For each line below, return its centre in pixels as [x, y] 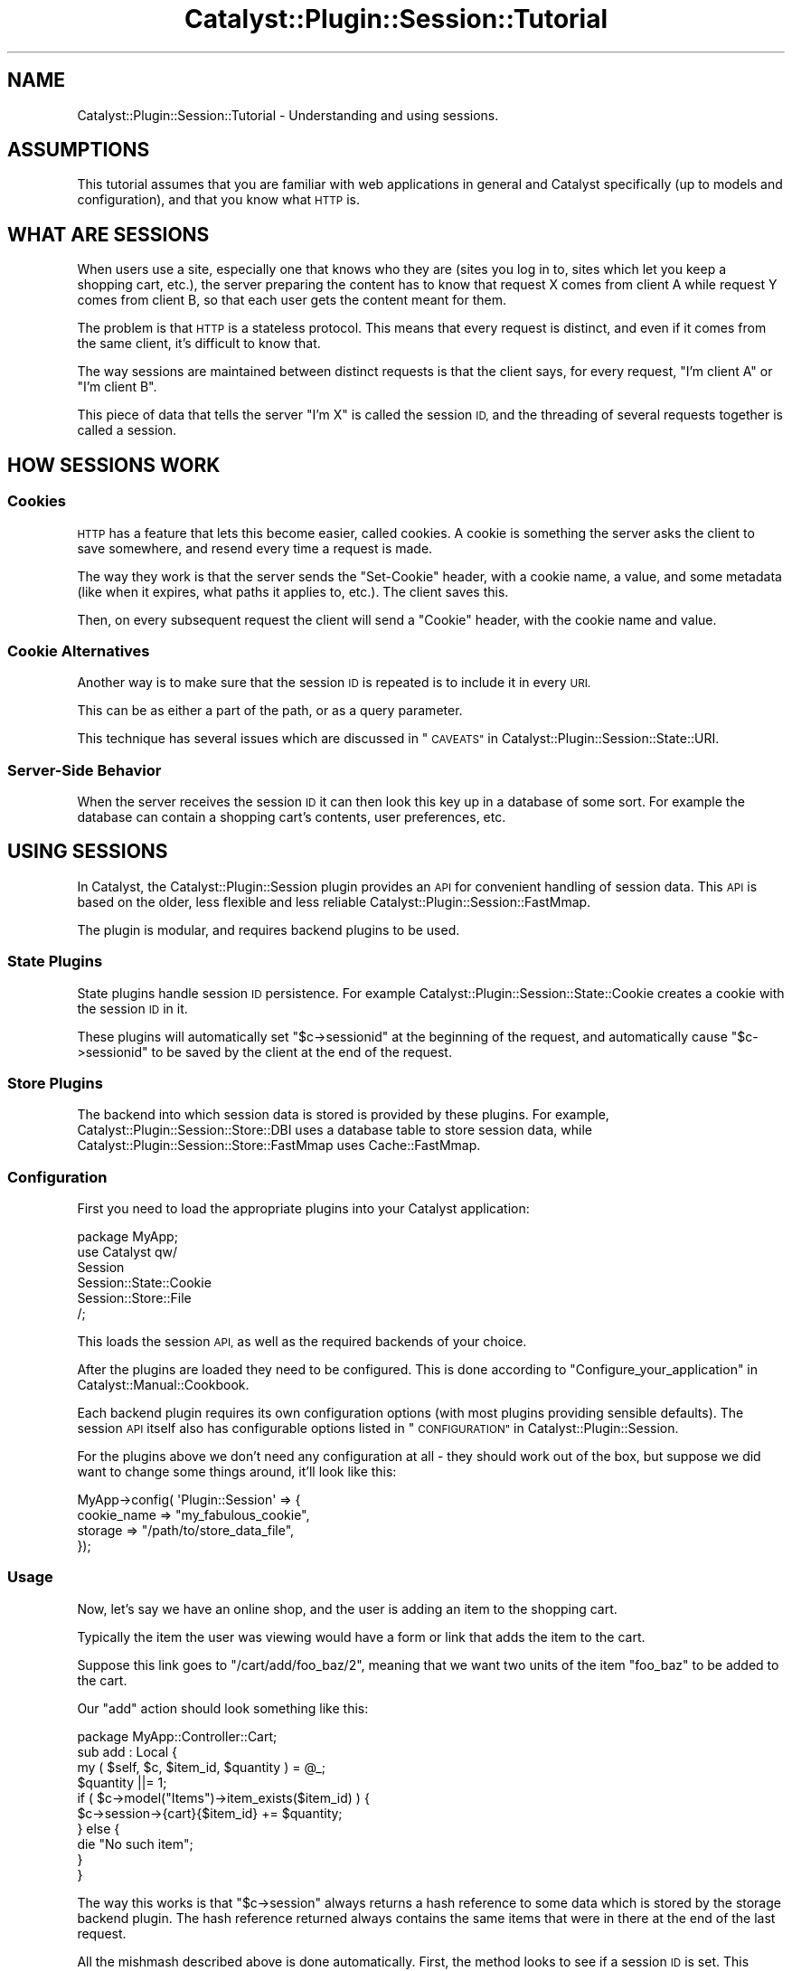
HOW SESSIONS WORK [114, 465]
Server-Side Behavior [85, 770]
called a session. [127, 430]
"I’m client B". [117, 387]
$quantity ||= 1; [122, 1782]
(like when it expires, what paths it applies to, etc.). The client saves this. [293, 591]
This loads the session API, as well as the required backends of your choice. [302, 1342]
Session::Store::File [134, 1298]
